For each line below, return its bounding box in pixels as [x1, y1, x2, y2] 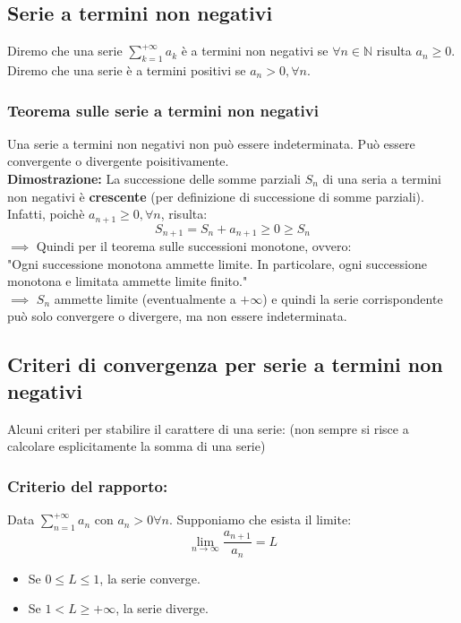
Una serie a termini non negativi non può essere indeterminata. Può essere [7, 134, 415, 152]
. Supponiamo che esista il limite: [168, 510, 352, 529]
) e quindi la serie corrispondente [262, 289, 443, 307]
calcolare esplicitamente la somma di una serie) [7, 437, 266, 455]
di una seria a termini [322, 169, 441, 187]
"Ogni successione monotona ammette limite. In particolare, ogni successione [7, 254, 427, 273]
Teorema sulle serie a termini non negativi [7, 99, 319, 121]
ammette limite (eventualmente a [54, 289, 236, 307]
